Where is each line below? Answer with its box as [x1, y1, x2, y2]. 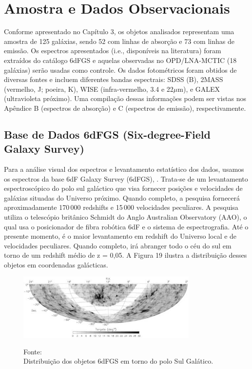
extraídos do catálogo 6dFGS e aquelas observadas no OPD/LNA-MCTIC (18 [4, 55, 237, 65]
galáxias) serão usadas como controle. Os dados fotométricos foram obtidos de [4, 64, 237, 75]
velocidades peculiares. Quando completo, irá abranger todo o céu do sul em [4, 240, 232, 250]
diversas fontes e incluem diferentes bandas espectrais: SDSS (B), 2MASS [4, 74, 223, 84]
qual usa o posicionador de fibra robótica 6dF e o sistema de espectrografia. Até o [4, 221, 249, 231]
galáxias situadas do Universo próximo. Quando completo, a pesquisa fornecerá [4, 192, 240, 203]
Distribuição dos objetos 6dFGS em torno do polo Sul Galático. [23, 356, 213, 366]
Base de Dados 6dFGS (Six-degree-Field [4, 126, 211, 142]
